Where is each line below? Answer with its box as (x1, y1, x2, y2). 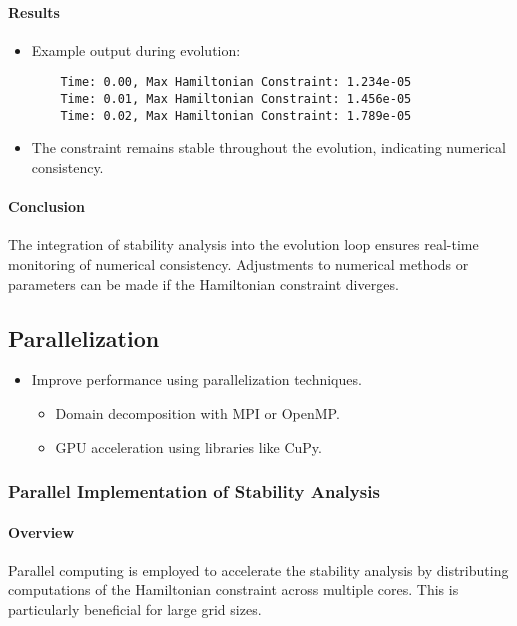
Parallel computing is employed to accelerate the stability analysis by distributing (8, 559, 509, 580)
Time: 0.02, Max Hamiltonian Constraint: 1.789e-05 (60, 108, 412, 123)
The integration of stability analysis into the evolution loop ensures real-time (8, 234, 479, 255)
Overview (8, 521, 75, 542)
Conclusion (8, 196, 86, 217)
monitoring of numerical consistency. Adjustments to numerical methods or (8, 253, 469, 274)
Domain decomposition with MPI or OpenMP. (55, 402, 340, 423)
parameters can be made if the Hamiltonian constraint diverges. (8, 273, 399, 294)
